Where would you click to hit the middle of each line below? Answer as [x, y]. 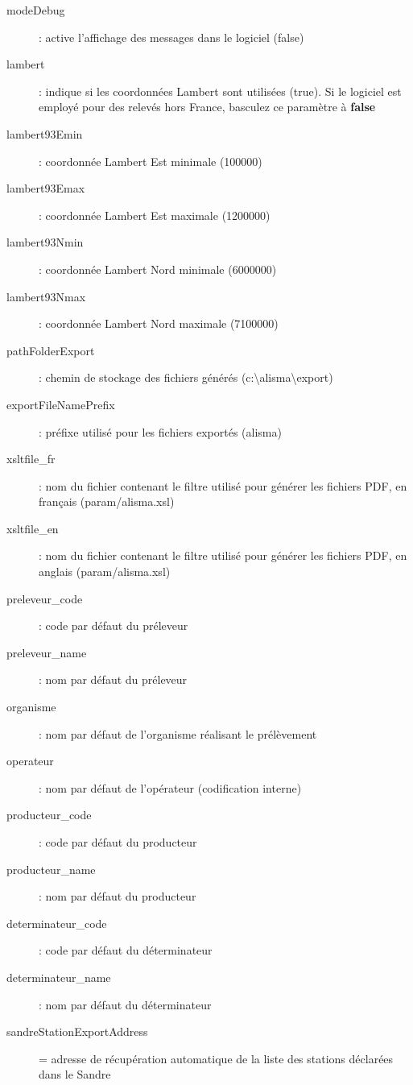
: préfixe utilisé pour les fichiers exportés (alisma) [160, 431]
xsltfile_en [33, 528]
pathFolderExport [51, 350]
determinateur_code [57, 923]
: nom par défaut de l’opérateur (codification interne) [170, 787]
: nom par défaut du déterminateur [125, 1004]
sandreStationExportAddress [77, 1031]
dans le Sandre [75, 1074]
